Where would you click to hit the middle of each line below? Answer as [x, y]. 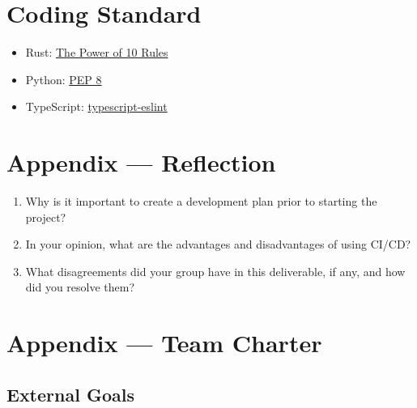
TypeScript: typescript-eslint [96, 106]
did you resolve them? [80, 287]
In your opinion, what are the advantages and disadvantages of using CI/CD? [218, 244]
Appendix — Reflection [141, 162]
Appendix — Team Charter [164, 343]
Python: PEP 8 [64, 79]
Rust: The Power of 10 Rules [97, 52]
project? [46, 217]
